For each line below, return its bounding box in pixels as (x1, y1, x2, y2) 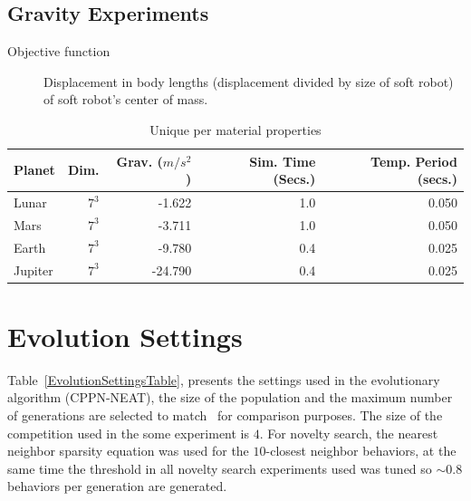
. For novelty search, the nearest (259, 423, 438, 442)
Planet (14, 160, 55, 179)
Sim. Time (249, 151, 316, 170)
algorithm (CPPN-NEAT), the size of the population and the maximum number (7, 388, 453, 407)
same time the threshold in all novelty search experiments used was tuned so (7, 458, 432, 477)
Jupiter (14, 260, 53, 279)
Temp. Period (370, 151, 457, 170)
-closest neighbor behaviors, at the (265, 441, 457, 460)
